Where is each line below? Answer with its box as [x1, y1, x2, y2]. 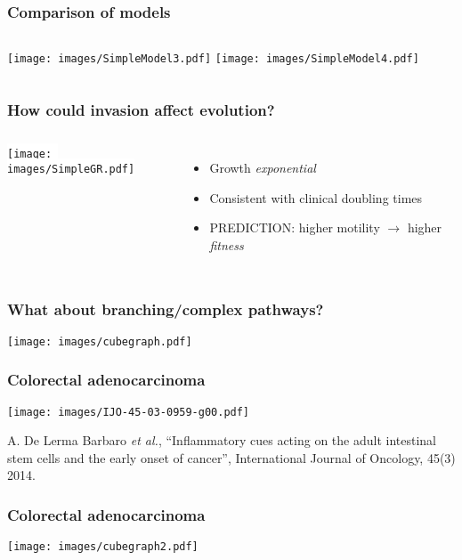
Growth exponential [209, 158, 316, 177]
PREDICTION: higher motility [209, 218, 380, 237]
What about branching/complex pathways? [7, 298, 324, 321]
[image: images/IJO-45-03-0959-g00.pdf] [7, 405, 250, 418]
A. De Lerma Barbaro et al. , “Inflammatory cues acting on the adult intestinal [7, 431, 436, 450]
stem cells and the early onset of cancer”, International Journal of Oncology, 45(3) [7, 448, 456, 467]
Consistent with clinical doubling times [209, 188, 423, 207]
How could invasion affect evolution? [7, 98, 275, 120]
